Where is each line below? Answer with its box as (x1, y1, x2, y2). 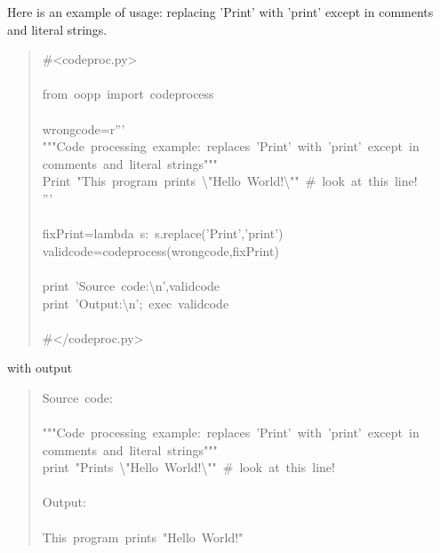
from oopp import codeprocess (42, 84, 214, 103)
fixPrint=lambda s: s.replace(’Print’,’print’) (42, 224, 284, 243)
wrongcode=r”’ (42, 119, 125, 138)
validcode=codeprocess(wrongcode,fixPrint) (42, 241, 279, 260)
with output (7, 358, 73, 377)
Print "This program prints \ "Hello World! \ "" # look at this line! (42, 172, 418, 190)
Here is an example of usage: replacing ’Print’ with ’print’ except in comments (7, 3, 434, 20)
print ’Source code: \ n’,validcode (42, 276, 220, 294)
